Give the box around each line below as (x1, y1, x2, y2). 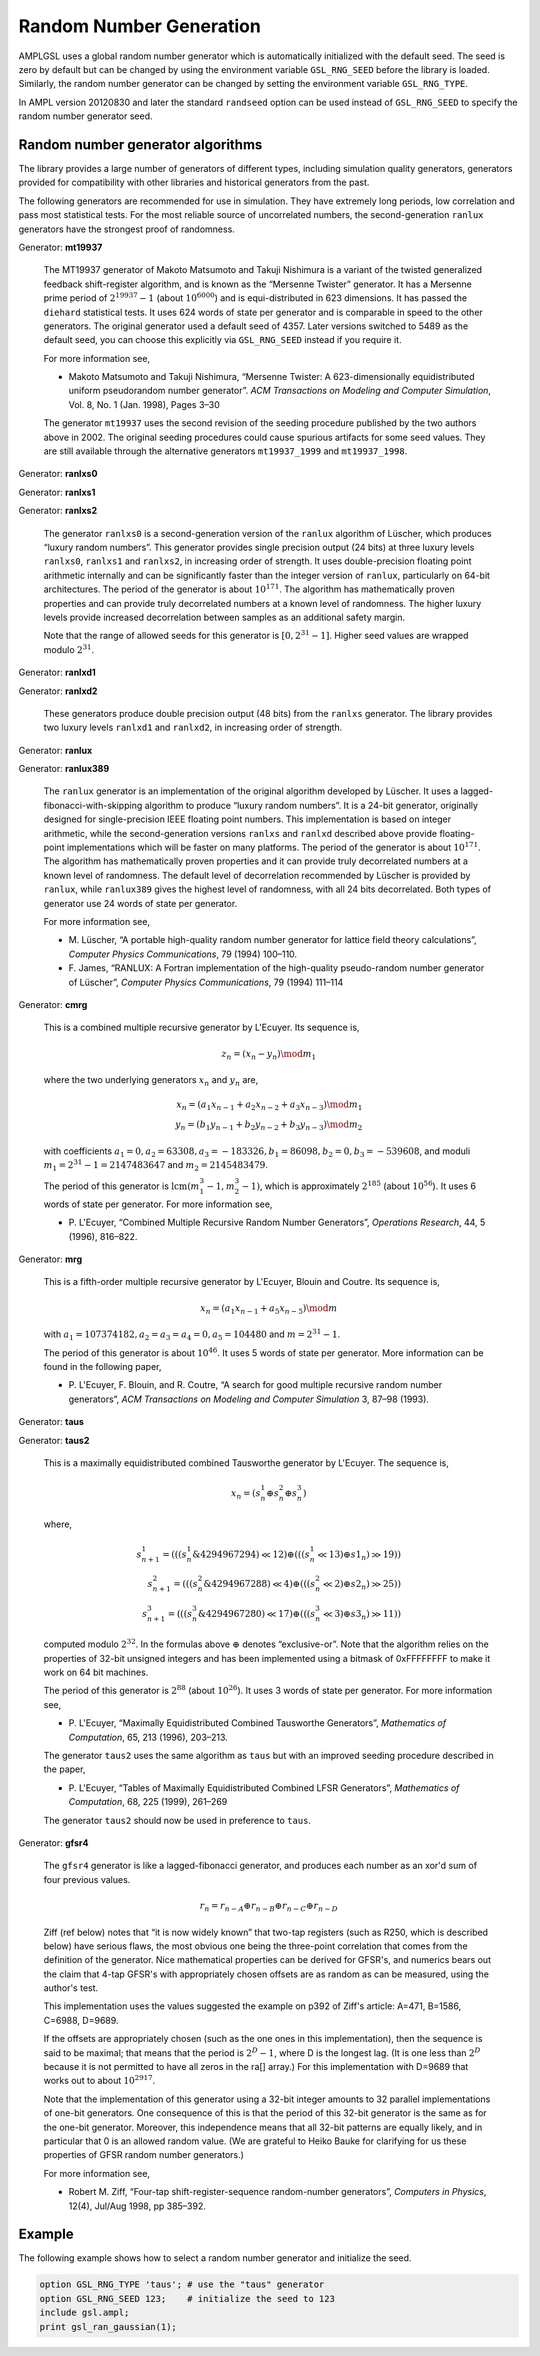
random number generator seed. (18, 110, 154, 122)
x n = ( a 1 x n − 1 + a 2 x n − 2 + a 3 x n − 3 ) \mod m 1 (176, 1099, 363, 1113)
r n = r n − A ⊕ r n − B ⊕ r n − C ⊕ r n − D (199, 1900, 339, 1914)
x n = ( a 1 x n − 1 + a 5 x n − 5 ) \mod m (200, 1302, 338, 1316)
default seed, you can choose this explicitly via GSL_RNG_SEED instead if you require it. (43, 334, 402, 346)
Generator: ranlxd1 (18, 666, 97, 679)
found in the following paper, (43, 1361, 162, 1372)
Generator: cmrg (18, 998, 88, 1010)
